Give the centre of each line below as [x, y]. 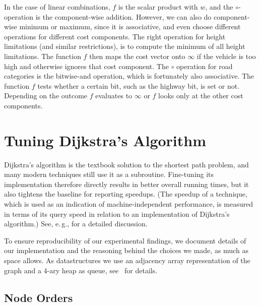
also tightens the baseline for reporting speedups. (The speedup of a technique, [126, 194]
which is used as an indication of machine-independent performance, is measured [129, 204]
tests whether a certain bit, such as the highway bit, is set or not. [139, 85]
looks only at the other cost [201, 96]
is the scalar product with [158, 7]
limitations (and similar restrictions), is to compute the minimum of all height [125, 46]
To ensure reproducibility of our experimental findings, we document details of [125, 240]
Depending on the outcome [46, 96]
